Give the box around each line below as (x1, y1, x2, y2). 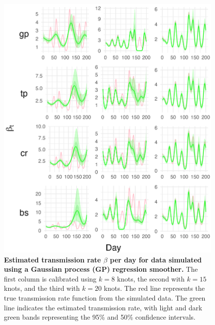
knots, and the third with (4, 283, 80, 293)
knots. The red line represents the (104, 283, 205, 293)
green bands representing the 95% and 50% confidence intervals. (4, 312, 195, 322)
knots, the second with (117, 273, 185, 283)
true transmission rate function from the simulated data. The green (4, 292, 206, 303)
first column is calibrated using (4, 273, 97, 283)
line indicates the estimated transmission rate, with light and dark (4, 302, 202, 312)
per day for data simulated (110, 254, 202, 264)
